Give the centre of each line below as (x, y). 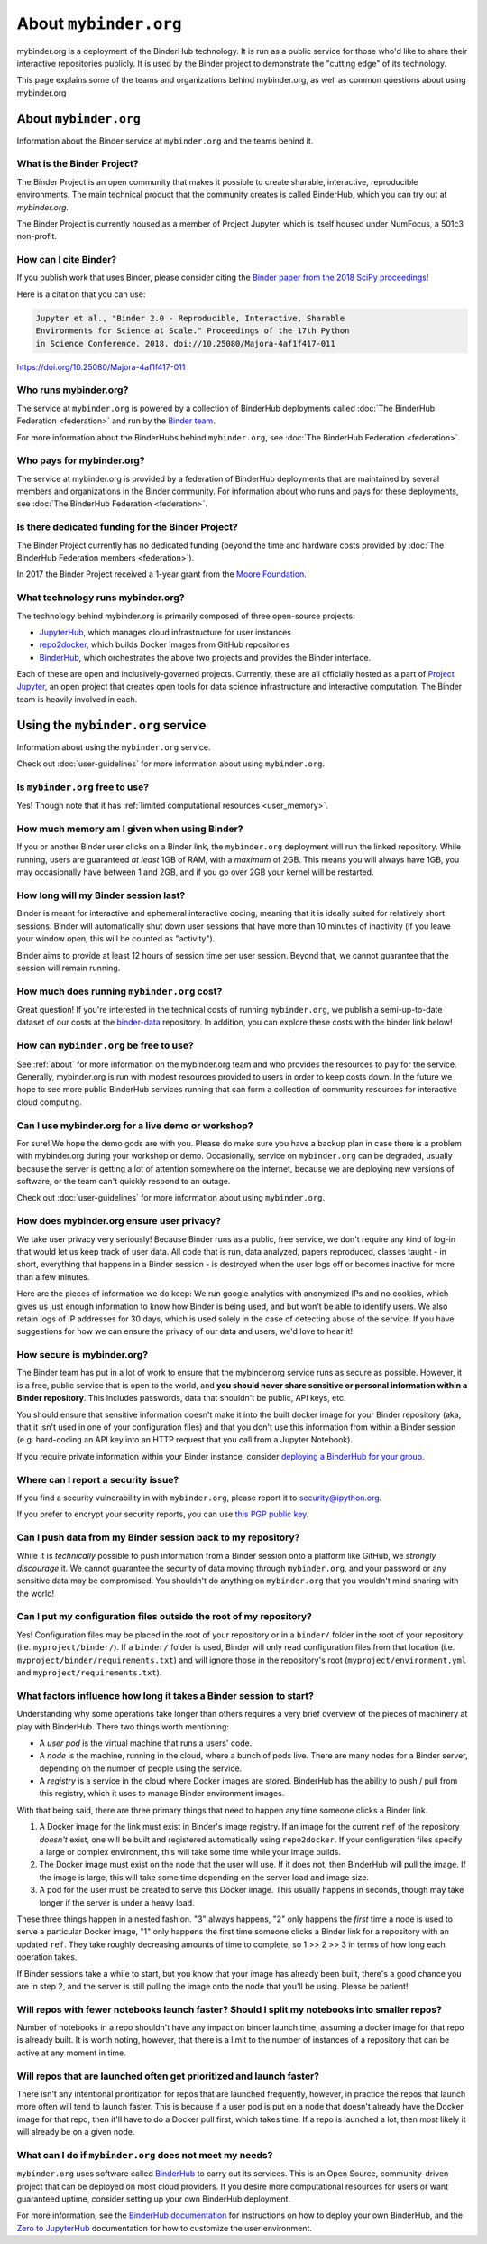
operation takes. (47, 1957)
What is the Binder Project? (78, 164)
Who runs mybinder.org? (73, 390)
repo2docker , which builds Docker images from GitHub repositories (165, 644)
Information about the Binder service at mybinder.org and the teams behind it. (165, 141)
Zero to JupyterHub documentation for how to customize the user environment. (165, 2228)
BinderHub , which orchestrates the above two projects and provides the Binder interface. (205, 657)
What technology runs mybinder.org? (101, 598)
